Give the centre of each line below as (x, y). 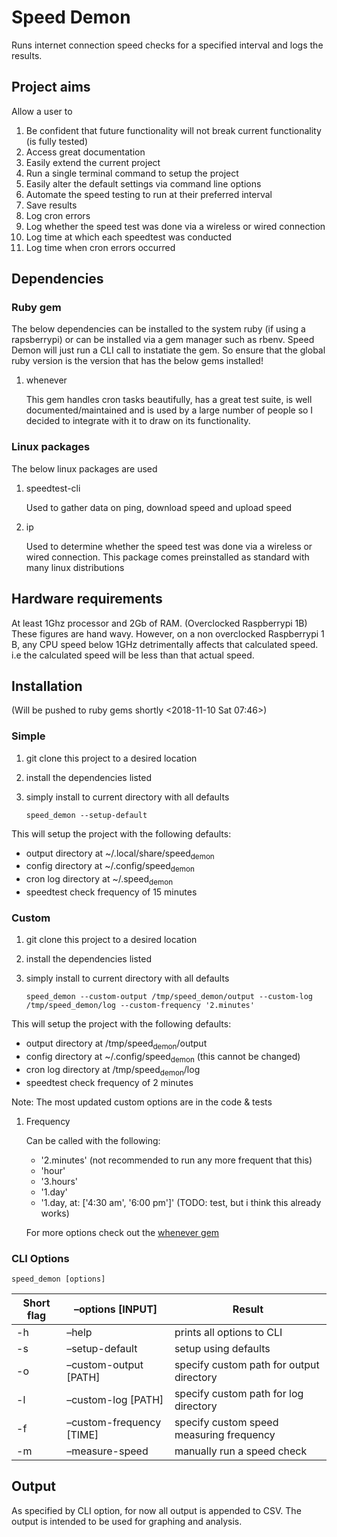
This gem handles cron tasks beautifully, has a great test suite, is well (169, 400)
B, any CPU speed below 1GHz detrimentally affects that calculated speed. (165, 644)
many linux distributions (75, 567)
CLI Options (40, 1258)
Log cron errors (58, 215)
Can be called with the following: (93, 1140)
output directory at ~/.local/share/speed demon (120, 854)
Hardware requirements (87, 599)
